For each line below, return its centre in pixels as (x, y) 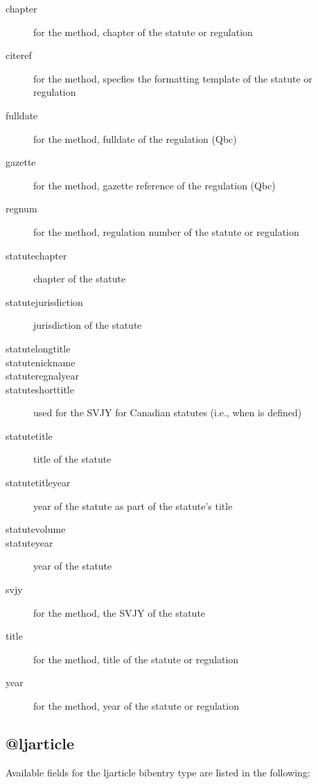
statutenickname (41, 362)
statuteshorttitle (40, 389)
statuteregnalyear (42, 376)
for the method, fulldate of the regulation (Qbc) (135, 138)
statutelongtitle (38, 348)
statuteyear (29, 542)
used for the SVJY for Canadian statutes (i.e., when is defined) (168, 412)
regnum (21, 208)
